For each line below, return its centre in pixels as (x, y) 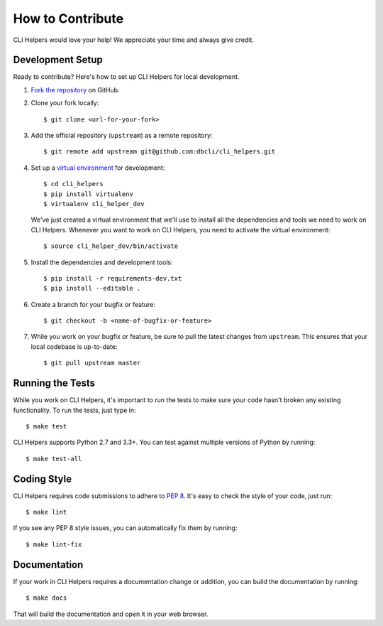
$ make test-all (54, 459)
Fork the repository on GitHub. (75, 90)
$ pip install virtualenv (89, 194)
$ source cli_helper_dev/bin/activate (111, 246)
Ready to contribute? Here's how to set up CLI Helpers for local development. (126, 77)
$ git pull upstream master (92, 363)
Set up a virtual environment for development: (98, 168)
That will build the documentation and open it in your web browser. (111, 614)
